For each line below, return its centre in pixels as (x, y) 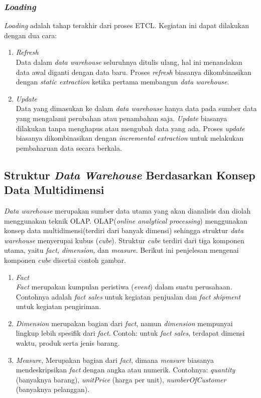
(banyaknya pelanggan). (53, 389)
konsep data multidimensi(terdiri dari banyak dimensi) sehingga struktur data (124, 230)
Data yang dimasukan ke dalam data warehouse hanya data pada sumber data (136, 108)
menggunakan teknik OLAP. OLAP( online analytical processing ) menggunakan (126, 220)
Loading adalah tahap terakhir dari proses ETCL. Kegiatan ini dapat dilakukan (127, 25)
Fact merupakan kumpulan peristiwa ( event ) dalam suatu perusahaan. (124, 287)
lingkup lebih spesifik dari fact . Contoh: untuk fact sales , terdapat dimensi (130, 333)
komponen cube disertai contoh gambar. (65, 260)
